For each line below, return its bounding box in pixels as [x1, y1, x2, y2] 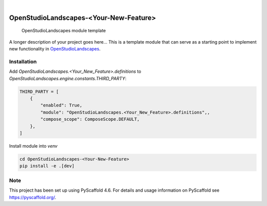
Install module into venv [9, 143, 58, 149]
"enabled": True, [40, 103, 83, 108]
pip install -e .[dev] [19, 163, 75, 169]
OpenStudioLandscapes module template [21, 28, 106, 34]
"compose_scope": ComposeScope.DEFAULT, [40, 116, 140, 122]
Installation [9, 58, 37, 65]
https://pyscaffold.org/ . [9, 194, 56, 200]
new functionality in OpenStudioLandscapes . [9, 46, 101, 52]
